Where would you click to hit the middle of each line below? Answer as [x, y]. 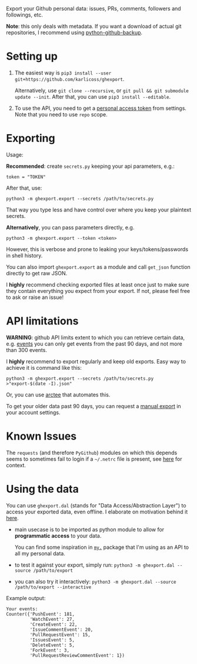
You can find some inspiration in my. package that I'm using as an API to [102, 547]
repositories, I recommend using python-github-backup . [74, 32]
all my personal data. [40, 553]
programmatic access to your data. [58, 536]
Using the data [43, 489]
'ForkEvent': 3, [49, 650]
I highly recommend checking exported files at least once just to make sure [98, 284]
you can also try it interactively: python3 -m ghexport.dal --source [95, 581]
